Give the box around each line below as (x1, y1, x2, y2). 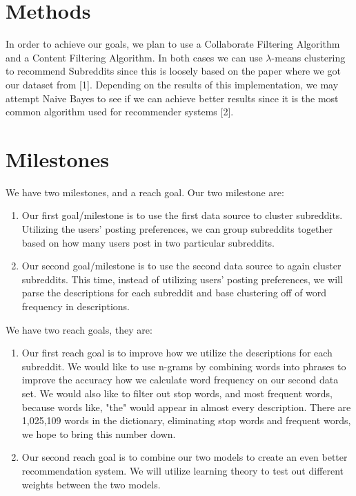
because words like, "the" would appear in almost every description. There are (21, 399, 351, 414)
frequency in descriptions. (21, 298, 130, 313)
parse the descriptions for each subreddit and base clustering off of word (21, 285, 327, 300)
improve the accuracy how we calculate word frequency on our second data (21, 372, 339, 387)
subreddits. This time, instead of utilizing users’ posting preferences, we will (21, 271, 343, 286)
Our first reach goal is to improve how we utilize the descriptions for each (21, 345, 333, 360)
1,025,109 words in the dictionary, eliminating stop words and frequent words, (21, 413, 351, 428)
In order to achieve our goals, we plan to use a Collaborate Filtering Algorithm (6, 37, 340, 51)
